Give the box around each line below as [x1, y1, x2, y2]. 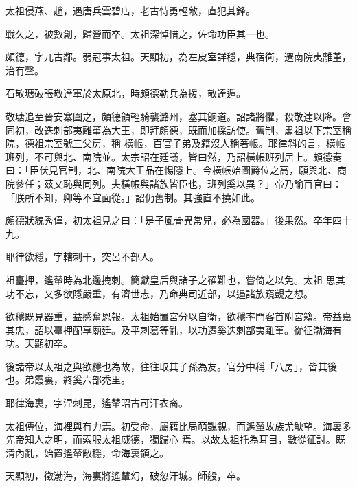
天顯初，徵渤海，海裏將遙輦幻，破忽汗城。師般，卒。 [5, 468, 246, 483]
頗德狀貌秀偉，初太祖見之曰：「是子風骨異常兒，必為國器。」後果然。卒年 [5, 213, 332, 227]
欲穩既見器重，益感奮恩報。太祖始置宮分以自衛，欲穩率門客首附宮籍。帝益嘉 [5, 309, 352, 324]
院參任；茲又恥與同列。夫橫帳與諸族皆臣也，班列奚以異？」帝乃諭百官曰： [5, 176, 342, 190]
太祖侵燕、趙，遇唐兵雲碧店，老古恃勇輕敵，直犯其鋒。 [5, 3, 255, 17]
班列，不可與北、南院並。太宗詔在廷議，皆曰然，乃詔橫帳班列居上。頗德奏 [5, 149, 342, 163]
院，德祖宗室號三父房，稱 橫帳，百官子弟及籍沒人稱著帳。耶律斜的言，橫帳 [5, 136, 345, 150]
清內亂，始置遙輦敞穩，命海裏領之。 [5, 445, 169, 460]
